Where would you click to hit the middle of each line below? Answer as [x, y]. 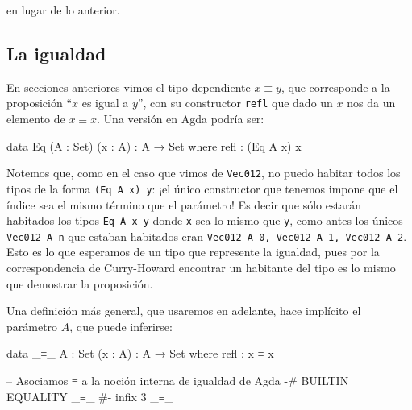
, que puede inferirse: [121, 326]
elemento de [36, 119]
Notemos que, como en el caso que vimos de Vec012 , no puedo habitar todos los [204, 173]
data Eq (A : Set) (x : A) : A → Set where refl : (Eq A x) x [154, 145]
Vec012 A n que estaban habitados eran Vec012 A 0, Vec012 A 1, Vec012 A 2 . [207, 236]
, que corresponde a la [335, 87]
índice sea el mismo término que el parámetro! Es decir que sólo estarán [184, 204]
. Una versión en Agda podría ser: [181, 119]
